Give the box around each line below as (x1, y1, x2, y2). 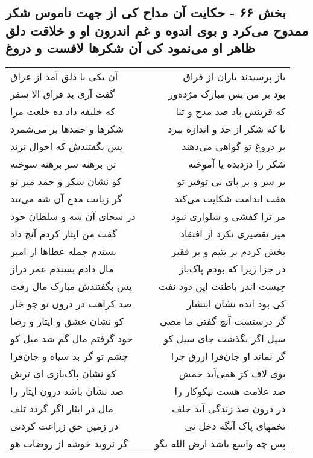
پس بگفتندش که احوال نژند (10, 139, 123, 153)
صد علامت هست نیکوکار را (174, 383, 286, 398)
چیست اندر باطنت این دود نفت (159, 278, 286, 293)
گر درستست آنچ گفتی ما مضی (159, 313, 286, 328)
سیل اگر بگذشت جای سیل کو (163, 331, 286, 345)
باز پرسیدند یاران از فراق (183, 69, 286, 83)
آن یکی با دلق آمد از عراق (10, 69, 118, 83)
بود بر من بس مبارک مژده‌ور (168, 86, 286, 101)
